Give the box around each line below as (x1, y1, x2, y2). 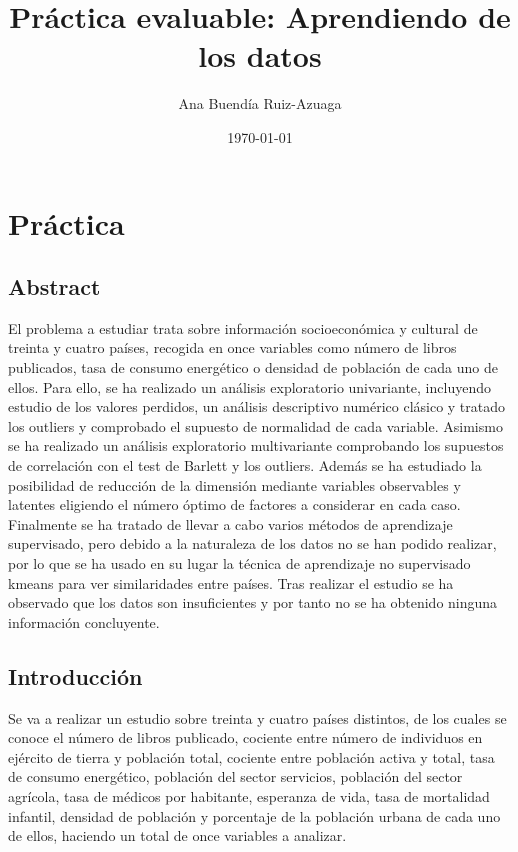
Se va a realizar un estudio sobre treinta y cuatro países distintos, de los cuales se (8, 707, 507, 728)
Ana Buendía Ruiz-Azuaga (178, 93, 342, 114)
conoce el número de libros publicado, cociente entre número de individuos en (8, 727, 483, 748)
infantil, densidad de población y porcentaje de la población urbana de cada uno (8, 805, 501, 826)
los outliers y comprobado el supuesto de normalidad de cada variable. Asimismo (8, 415, 503, 436)
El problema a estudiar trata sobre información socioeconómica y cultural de (8, 317, 478, 338)
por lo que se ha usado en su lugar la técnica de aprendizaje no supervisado (8, 553, 471, 574)
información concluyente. (8, 611, 160, 632)
